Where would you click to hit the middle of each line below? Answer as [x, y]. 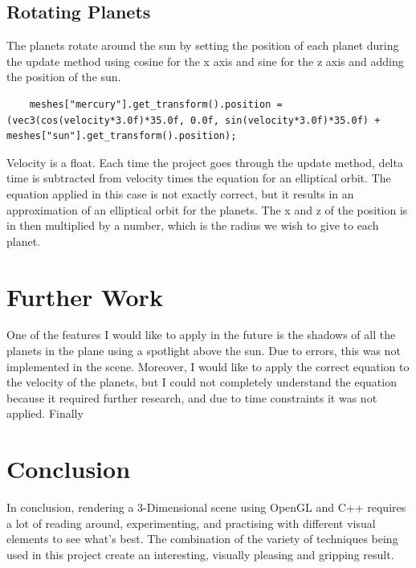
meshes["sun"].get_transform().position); [122, 136]
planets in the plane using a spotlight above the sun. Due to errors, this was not [204, 351]
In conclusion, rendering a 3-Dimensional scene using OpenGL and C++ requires [206, 507]
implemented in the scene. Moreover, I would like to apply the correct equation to [208, 366]
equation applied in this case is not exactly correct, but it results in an [180, 193]
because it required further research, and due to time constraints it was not [192, 397]
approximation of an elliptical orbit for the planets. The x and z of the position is [207, 209]
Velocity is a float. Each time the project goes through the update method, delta [205, 162]
